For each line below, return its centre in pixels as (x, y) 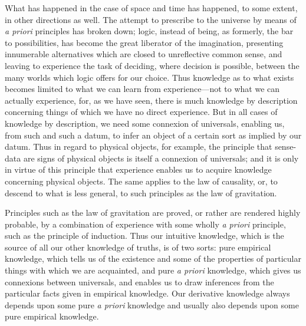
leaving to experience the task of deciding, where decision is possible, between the (152, 65)
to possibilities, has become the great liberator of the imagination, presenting (144, 42)
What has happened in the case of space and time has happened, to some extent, (151, 8)
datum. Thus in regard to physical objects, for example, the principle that (139, 146)
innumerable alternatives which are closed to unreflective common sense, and (144, 54)
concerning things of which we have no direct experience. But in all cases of (141, 112)
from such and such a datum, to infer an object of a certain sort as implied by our (153, 135)
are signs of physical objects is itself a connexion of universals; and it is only (161, 158)
